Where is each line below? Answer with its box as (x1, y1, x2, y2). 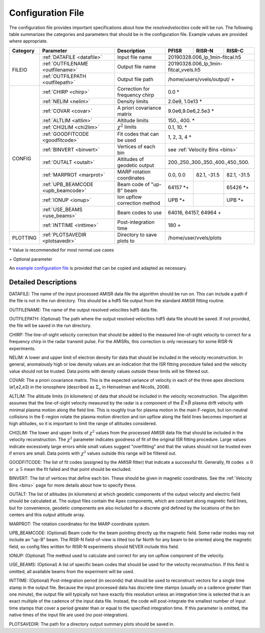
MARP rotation (117, 169, 151, 175)
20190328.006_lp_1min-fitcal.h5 (167, 54, 241, 60)
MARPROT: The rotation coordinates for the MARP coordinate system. (9, 521, 151, 527)
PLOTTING (12, 234, 37, 241)
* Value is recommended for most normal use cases (9, 247, 114, 253)
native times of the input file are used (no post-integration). (9, 612, 129, 618)
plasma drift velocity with (192, 400, 243, 406)
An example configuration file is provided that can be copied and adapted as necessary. (9, 265, 187, 271)
